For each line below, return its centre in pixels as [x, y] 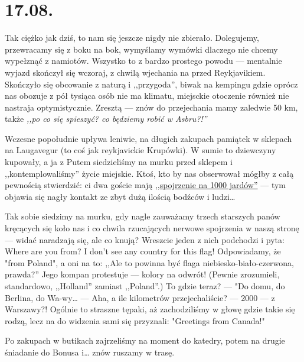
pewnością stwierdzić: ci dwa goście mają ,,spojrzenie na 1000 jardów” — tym [146, 185]
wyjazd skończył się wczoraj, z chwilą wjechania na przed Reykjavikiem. [135, 72]
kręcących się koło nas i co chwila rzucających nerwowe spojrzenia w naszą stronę [152, 228]
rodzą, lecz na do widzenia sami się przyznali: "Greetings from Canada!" [135, 320]
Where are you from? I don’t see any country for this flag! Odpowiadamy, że [143, 251]
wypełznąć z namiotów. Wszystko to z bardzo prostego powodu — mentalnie [143, 61]
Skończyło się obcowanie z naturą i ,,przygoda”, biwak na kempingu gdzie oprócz [151, 84]
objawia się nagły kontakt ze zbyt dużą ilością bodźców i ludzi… [120, 196]
